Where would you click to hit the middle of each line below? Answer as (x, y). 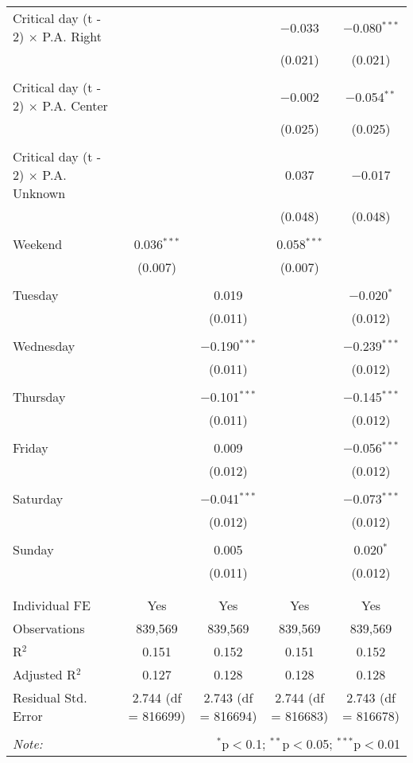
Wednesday (44, 346)
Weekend (38, 244)
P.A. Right (72, 36)
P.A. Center (75, 105)
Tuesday (36, 295)
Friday (31, 448)
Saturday (38, 498)
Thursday (39, 397)
